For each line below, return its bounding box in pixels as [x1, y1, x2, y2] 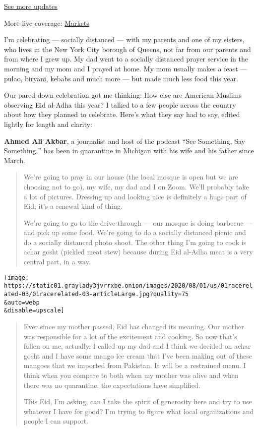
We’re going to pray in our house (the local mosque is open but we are [23, 172, 238, 182]
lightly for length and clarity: [4, 119, 92, 129]
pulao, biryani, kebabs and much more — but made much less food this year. [4, 73, 239, 83]
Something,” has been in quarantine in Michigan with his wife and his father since [4, 145, 254, 156]
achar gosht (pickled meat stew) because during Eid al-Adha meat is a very [23, 246, 253, 257]
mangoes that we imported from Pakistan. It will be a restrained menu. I [23, 360, 246, 370]
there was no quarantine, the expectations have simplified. [23, 379, 200, 390]
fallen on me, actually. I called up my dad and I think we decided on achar [23, 341, 251, 351]
